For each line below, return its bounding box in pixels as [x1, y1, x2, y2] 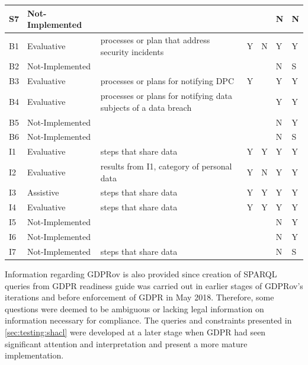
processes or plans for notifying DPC [100, 75, 235, 87]
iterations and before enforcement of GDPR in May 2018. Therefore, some [5, 291, 274, 303]
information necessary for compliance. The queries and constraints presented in [5, 314, 292, 326]
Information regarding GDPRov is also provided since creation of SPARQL [5, 267, 277, 280]
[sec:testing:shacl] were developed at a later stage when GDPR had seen [5, 325, 266, 338]
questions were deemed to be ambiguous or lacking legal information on [5, 302, 264, 315]
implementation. [5, 349, 64, 361]
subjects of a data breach [100, 101, 192, 113]
